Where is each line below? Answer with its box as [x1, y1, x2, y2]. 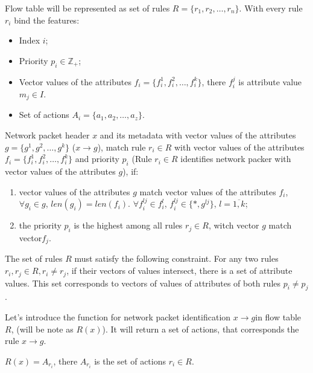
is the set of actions [94, 354, 166, 367]
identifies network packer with [180, 152, 291, 165]
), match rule [97, 140, 146, 153]
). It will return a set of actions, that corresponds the [102, 322, 299, 335]
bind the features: [14, 13, 80, 26]
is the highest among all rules [74, 219, 183, 232]
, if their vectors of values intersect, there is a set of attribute [66, 264, 292, 277]
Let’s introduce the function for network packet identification [5, 310, 231, 323]
